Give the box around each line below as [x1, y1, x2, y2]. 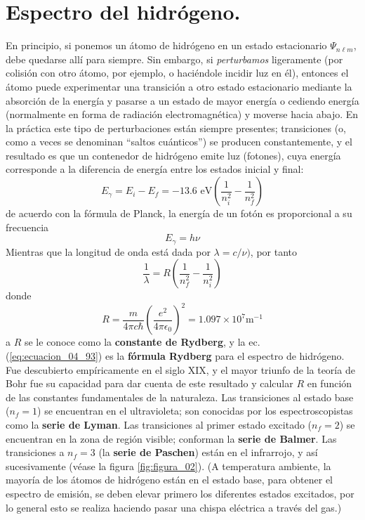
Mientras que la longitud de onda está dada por [6, 244, 211, 259]
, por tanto [250, 244, 298, 259]
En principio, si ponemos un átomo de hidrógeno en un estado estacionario [6, 38, 327, 53]
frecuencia [6, 219, 49, 234]
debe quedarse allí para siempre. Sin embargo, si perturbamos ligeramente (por [6, 51, 343, 66]
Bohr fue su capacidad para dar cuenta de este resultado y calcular [6, 376, 293, 391]
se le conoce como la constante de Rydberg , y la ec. [24, 334, 260, 349]
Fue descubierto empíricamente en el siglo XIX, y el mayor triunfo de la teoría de [6, 362, 355, 377]
